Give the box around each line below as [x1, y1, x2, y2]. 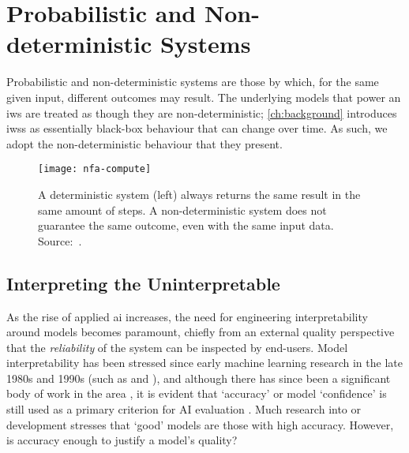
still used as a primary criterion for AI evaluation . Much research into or [6, 401, 362, 417]
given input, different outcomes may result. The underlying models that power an [6, 88, 401, 105]
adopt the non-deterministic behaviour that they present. [6, 135, 283, 152]
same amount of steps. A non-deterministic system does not [38, 201, 327, 218]
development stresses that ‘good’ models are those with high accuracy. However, [6, 416, 394, 432]
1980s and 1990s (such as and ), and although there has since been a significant [6, 369, 391, 386]
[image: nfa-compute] [38, 163, 152, 175]
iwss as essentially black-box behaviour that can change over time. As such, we [6, 120, 388, 137]
